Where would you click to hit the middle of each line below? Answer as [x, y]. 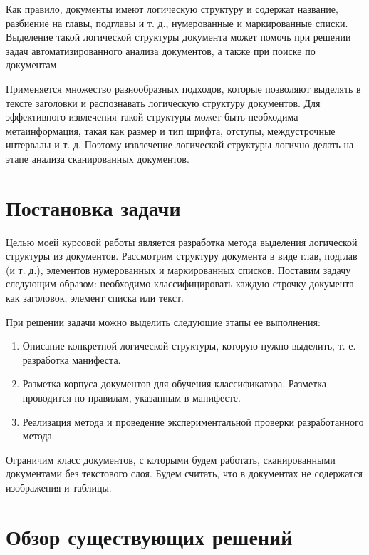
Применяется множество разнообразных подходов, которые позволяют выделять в [183, 88]
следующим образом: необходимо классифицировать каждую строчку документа [180, 284]
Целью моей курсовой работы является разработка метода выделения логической [182, 241]
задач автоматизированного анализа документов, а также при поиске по [161, 50]
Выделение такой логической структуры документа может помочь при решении [178, 37]
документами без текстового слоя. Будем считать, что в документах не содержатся [184, 473]
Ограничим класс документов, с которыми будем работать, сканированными [171, 459]
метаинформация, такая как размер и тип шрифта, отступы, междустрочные [171, 130]
